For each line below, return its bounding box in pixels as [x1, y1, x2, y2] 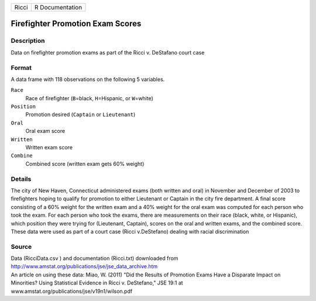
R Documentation [34, 4, 83, 11]
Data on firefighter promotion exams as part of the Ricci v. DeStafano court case [11, 49, 205, 56]
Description [11, 37, 45, 45]
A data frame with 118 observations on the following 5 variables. [11, 76, 165, 83]
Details [11, 175, 32, 183]
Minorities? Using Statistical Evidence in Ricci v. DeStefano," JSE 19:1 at [11, 279, 184, 286]
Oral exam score [25, 128, 66, 135]
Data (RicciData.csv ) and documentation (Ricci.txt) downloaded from [11, 255, 178, 262]
